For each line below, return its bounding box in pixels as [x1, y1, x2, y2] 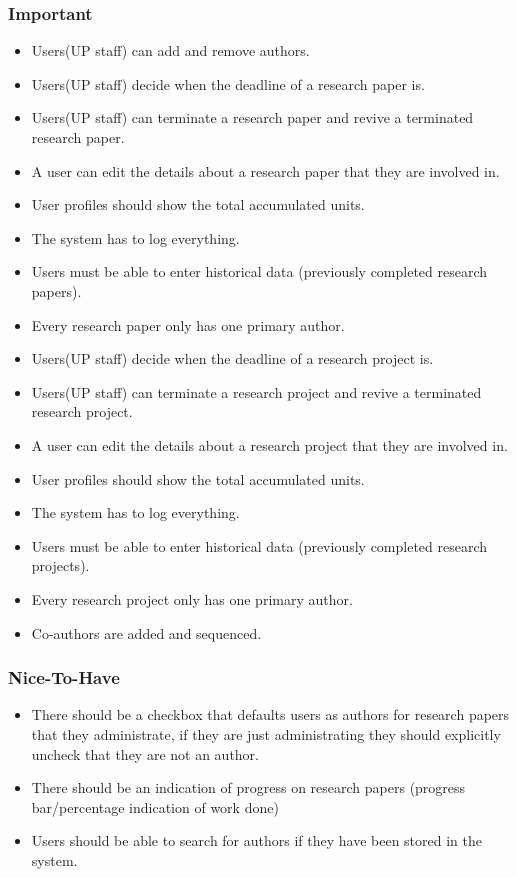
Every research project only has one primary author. [31, 588, 353, 609]
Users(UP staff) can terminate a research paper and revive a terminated [31, 107, 474, 128]
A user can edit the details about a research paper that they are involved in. [31, 160, 500, 181]
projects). [31, 555, 90, 576]
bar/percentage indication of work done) [31, 796, 279, 817]
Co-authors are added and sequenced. [31, 622, 262, 643]
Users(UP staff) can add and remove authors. [31, 40, 310, 61]
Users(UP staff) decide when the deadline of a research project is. [31, 348, 434, 369]
